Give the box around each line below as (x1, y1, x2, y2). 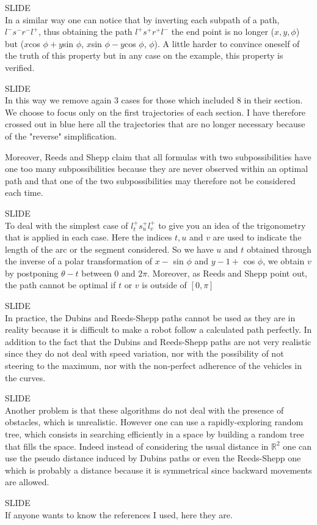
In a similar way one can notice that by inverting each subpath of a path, (5, 13, 280, 26)
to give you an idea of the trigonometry (158, 218, 306, 231)
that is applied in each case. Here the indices (5, 231, 172, 244)
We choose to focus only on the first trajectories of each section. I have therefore (5, 105, 306, 118)
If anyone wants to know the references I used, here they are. (5, 508, 233, 521)
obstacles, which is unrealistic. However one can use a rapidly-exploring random (5, 415, 304, 428)
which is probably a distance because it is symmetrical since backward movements (5, 463, 312, 476)
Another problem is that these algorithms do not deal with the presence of (5, 403, 284, 416)
